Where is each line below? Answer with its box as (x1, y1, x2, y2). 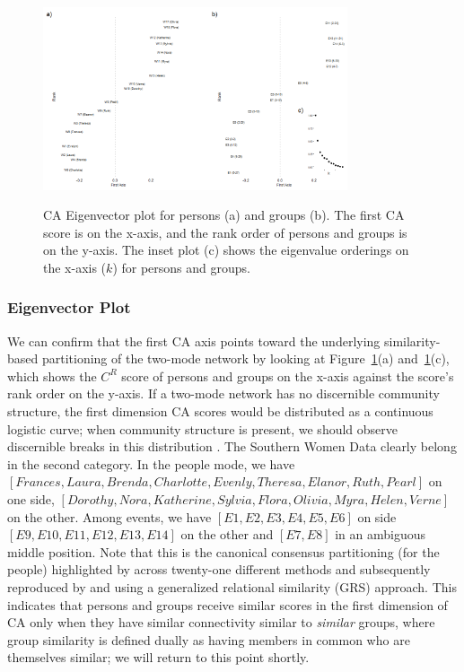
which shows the (7, 366, 97, 385)
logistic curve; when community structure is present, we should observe (7, 419, 398, 438)
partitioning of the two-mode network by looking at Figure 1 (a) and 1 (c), (41, 349, 450, 368)
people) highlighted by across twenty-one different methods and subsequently (7, 560, 431, 579)
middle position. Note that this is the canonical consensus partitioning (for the (7, 542, 440, 561)
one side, (7, 490, 55, 509)
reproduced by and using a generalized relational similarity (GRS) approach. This (7, 578, 457, 596)
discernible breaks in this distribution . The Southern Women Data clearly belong (7, 437, 457, 456)
